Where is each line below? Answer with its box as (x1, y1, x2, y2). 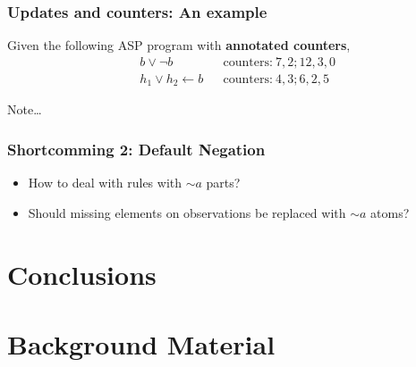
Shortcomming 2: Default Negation (7, 138, 266, 160)
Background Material (7, 325, 276, 362)
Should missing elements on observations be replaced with (28, 203, 346, 221)
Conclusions (7, 255, 157, 292)
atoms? (370, 203, 410, 221)
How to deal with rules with (28, 173, 183, 192)
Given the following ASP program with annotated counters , (7, 36, 351, 54)
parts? (206, 173, 241, 192)
